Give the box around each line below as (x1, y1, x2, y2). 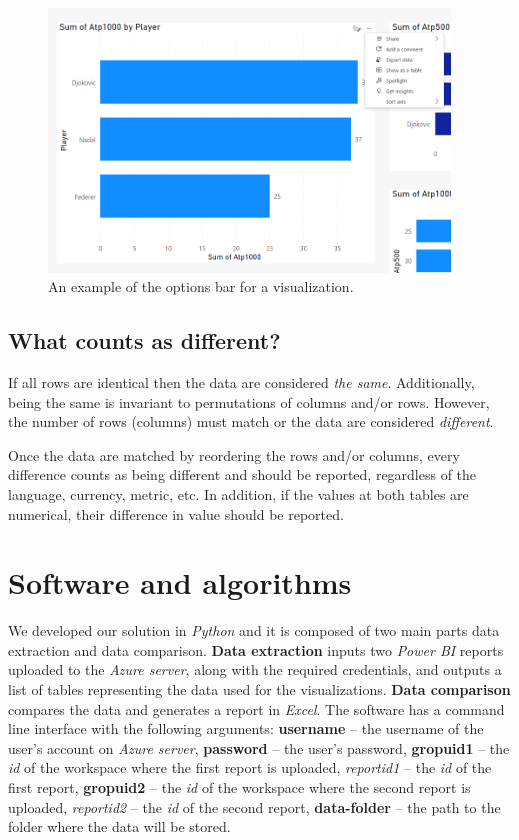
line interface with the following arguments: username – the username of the (8, 718, 484, 739)
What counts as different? (8, 325, 281, 356)
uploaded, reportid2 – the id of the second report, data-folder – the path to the (8, 796, 501, 817)
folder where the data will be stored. (8, 816, 231, 837)
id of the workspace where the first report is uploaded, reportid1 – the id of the (8, 757, 492, 778)
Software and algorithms (8, 562, 352, 603)
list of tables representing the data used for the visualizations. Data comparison (8, 679, 511, 700)
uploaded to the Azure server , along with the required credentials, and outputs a (8, 659, 502, 680)
